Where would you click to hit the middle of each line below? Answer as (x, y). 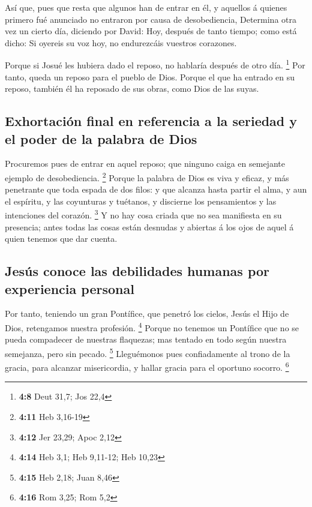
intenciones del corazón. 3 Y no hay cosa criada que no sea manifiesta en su (143, 214)
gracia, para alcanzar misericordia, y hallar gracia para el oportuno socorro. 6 (147, 366)
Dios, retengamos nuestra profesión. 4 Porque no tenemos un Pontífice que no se (152, 327)
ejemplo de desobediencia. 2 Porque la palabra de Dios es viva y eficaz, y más (147, 177)
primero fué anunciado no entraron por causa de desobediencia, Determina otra (151, 19)
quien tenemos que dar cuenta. (61, 238)
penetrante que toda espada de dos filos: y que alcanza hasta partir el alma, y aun (156, 189)
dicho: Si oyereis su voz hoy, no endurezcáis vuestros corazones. (121, 42)
